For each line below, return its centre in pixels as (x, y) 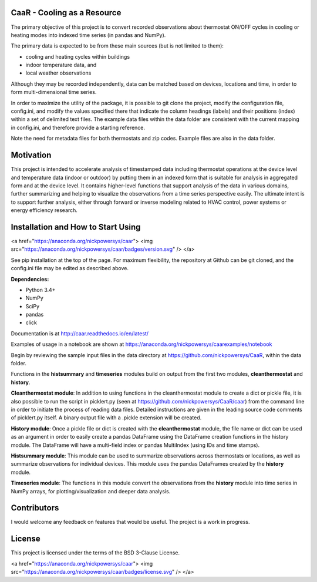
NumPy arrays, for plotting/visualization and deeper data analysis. (91, 491)
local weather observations (58, 73)
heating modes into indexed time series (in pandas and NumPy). (88, 35)
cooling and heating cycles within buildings (78, 56)
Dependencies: (30, 279)
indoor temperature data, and (61, 65)
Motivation (31, 155)
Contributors (35, 508)
